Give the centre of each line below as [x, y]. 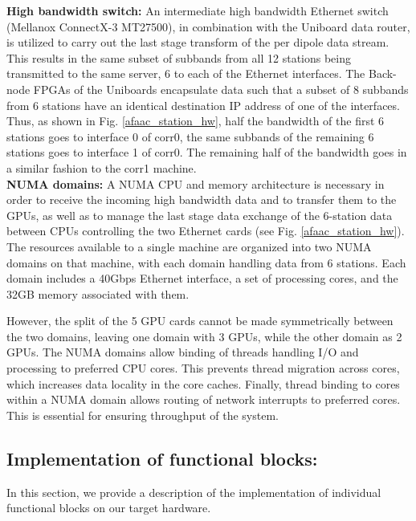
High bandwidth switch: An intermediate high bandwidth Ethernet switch [198, 10]
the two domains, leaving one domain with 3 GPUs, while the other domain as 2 [204, 336]
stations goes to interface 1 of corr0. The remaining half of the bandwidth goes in [207, 152]
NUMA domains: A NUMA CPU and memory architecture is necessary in [196, 183]
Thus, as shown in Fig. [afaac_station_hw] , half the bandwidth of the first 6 [196, 121]
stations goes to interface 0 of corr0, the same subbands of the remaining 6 [190, 136]
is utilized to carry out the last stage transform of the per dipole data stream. [198, 42]
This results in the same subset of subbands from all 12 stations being [179, 57]
